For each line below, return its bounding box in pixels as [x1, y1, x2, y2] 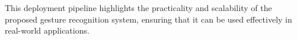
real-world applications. [5, 24, 90, 37]
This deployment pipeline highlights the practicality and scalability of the [5, 2, 272, 13]
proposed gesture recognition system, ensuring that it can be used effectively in [5, 13, 292, 25]
